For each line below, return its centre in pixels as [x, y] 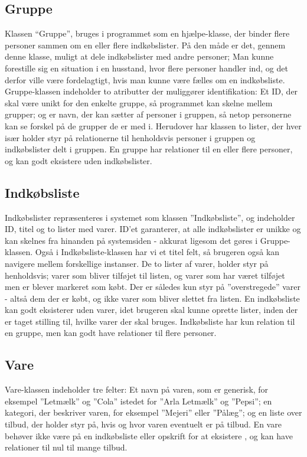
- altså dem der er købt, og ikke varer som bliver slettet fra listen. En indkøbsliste [152, 298]
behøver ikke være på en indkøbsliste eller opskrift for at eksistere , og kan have [149, 435]
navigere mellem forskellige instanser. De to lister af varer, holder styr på [137, 263]
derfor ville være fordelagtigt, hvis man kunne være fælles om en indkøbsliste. [145, 79]
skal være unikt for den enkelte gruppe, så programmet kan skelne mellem [139, 102]
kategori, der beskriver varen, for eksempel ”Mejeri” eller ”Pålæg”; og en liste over [153, 412]
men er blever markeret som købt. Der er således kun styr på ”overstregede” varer [153, 287]
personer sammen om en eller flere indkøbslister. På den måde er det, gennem [145, 45]
